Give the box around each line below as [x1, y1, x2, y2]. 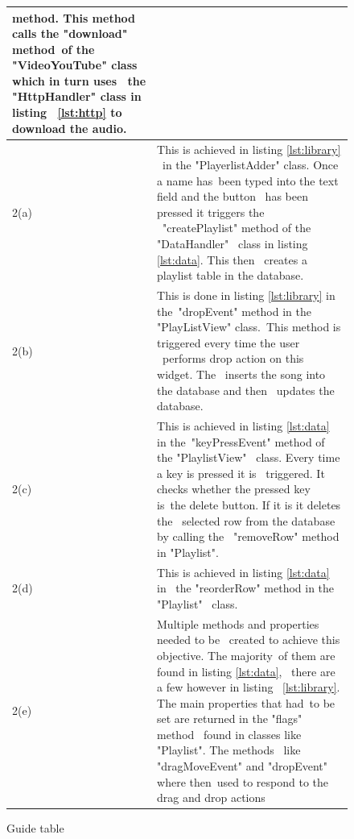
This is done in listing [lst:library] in [157, 287, 335, 304]
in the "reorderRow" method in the [157, 579, 335, 596]
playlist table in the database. [157, 267, 304, 284]
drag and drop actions [157, 789, 265, 806]
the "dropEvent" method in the [157, 302, 311, 319]
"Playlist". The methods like [157, 741, 301, 758]
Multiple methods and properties [157, 615, 319, 632]
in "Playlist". [157, 543, 219, 560]
